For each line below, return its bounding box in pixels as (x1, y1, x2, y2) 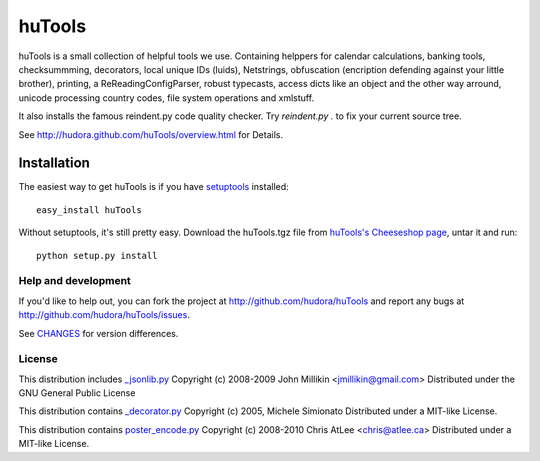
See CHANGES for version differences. (18, 327, 179, 339)
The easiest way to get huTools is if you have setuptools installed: (18, 181, 289, 193)
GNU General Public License (18, 387, 136, 399)
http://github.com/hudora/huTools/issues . (18, 309, 190, 321)
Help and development (18, 274, 132, 288)
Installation (18, 155, 90, 172)
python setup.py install (36, 250, 158, 261)
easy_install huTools (36, 204, 142, 215)
